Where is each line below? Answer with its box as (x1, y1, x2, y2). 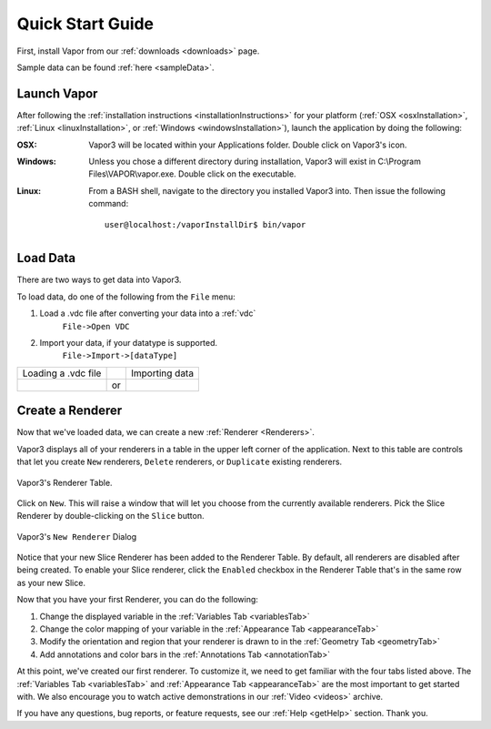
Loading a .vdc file (22, 367, 102, 380)
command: (88, 198, 129, 209)
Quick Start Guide (16, 14, 155, 34)
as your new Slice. (16, 577, 86, 588)
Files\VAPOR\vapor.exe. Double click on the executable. (88, 168, 296, 179)
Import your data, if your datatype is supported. (39, 338, 218, 349)
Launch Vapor (16, 86, 98, 101)
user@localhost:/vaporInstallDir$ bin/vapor (105, 219, 306, 229)
